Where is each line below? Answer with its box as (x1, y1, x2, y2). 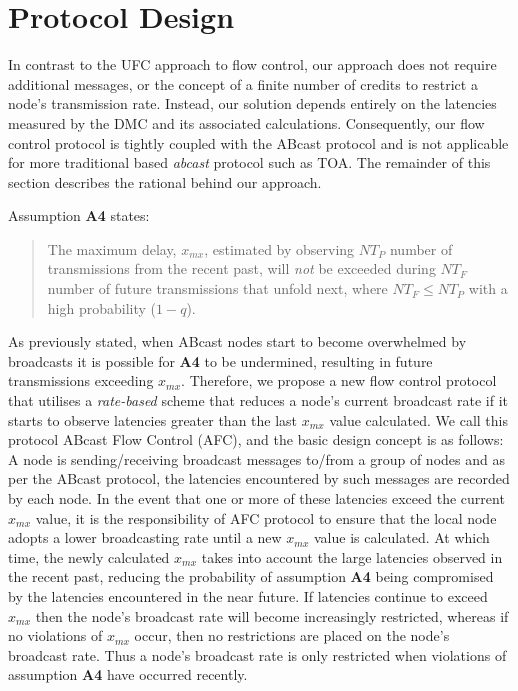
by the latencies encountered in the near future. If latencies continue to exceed (8, 585, 488, 606)
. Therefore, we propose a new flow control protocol (181, 370, 497, 391)
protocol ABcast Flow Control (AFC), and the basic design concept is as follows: (8, 429, 504, 450)
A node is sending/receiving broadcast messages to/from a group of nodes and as (8, 448, 505, 469)
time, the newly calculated (8, 546, 170, 567)
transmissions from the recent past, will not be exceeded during (47, 258, 436, 279)
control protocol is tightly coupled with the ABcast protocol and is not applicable (8, 132, 509, 153)
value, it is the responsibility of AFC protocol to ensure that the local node (35, 507, 497, 528)
